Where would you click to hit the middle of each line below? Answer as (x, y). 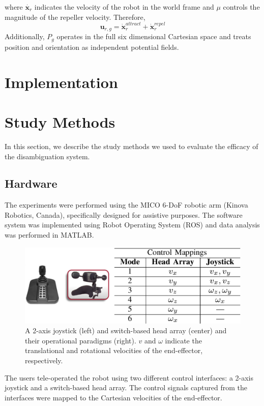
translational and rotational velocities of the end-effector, (114, 350)
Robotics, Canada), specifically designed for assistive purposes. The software (124, 214)
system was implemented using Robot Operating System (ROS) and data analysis (132, 225)
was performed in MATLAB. (49, 235)
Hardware (31, 183)
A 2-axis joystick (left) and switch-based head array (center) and (126, 330)
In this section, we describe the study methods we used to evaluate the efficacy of (131, 146)
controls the (241, 7)
